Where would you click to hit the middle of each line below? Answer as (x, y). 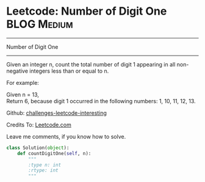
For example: (23, 82)
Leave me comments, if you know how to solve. (66, 136)
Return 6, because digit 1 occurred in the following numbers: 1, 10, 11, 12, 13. (101, 101)
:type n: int (45, 165)
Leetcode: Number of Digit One (87, 11)
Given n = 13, (23, 94)
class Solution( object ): (38, 148)
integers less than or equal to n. (69, 71)
